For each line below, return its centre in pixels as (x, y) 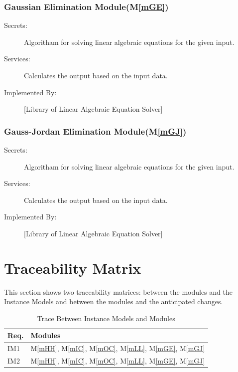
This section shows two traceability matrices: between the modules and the (118, 291)
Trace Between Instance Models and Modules (106, 318)
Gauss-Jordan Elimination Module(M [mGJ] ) (95, 131)
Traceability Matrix (73, 268)
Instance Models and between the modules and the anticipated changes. (114, 301)
